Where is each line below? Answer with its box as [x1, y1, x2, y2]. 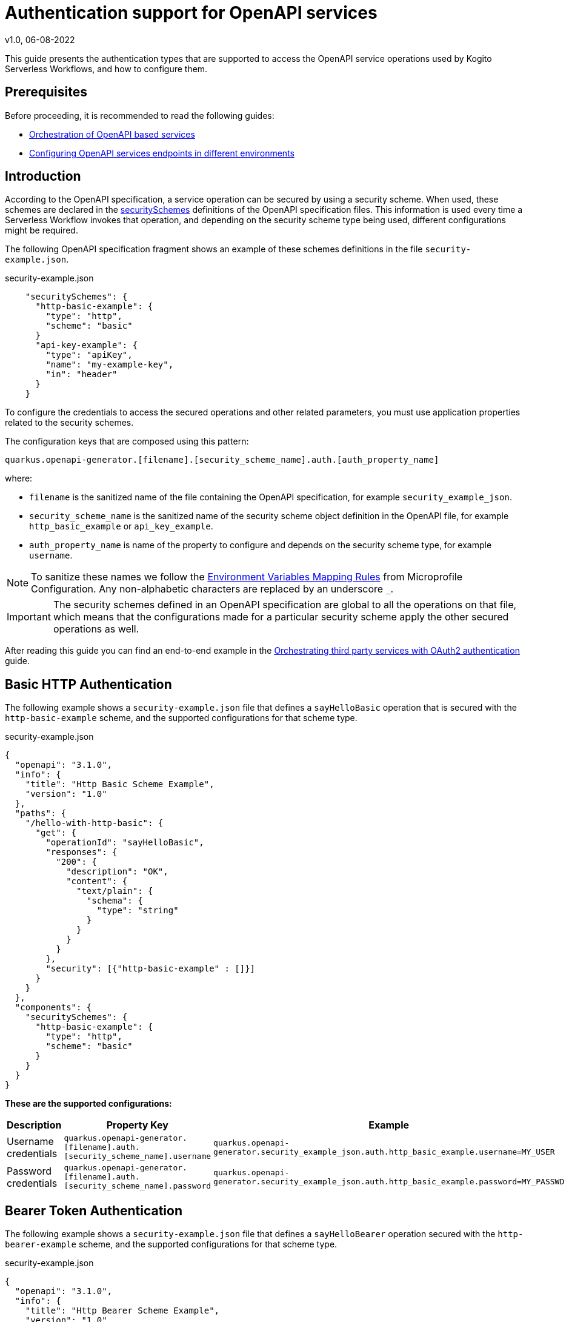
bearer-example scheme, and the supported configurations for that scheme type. [5, 1239, 338, 1250]
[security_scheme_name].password [64, 1181, 211, 1191]
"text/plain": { [76, 886, 153, 896]
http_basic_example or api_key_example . [29, 521, 213, 532]
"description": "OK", [66, 867, 168, 877]
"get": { [35, 828, 77, 838]
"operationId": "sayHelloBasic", [45, 837, 204, 848]
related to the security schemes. [5, 417, 134, 428]
